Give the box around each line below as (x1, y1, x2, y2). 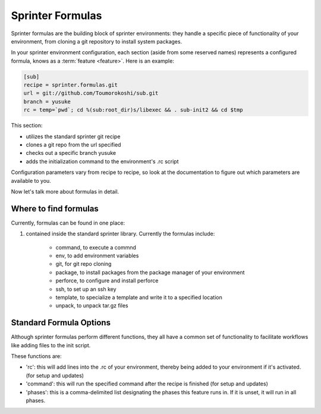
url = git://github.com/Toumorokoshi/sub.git (23, 90, 159, 97)
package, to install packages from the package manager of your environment (55, 269, 245, 276)
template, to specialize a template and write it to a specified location (55, 294, 222, 301)
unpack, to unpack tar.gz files (55, 302, 128, 309)
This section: (11, 122, 43, 129)
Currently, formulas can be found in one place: (11, 219, 125, 226)
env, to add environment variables (55, 252, 139, 259)
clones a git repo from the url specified (26, 141, 121, 148)
